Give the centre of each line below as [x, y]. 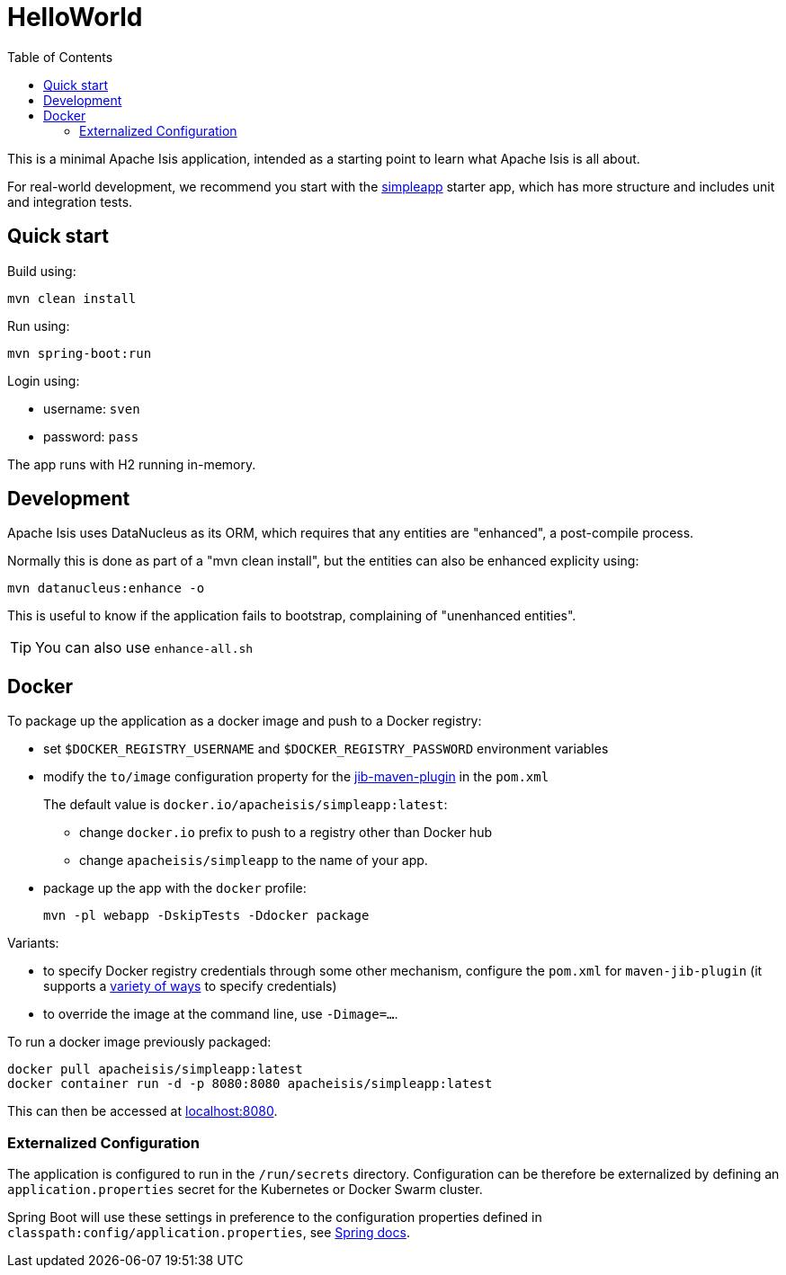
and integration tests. [70, 201]
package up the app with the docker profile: [175, 888]
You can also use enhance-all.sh [144, 648]
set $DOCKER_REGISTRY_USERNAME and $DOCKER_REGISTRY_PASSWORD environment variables [326, 749]
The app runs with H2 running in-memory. [132, 464]
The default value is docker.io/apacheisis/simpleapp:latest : [246, 805]
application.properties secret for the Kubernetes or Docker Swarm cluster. [245, 1190]
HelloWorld [75, 17]
